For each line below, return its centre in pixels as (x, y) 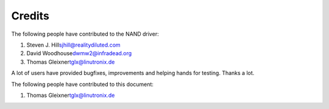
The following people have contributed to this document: (82, 84)
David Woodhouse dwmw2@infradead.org (79, 53)
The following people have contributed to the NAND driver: (85, 34)
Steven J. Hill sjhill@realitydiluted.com (74, 45)
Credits (30, 16)
